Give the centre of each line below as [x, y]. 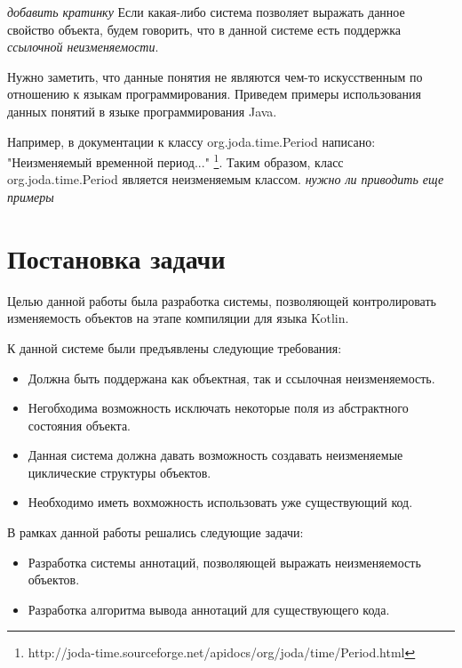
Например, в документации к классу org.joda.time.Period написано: [191, 141]
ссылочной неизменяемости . [83, 47]
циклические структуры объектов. [119, 472]
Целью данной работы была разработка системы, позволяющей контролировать [222, 300]
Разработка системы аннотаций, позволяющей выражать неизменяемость [224, 562]
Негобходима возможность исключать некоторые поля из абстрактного [218, 408]
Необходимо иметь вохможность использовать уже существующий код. [220, 502]
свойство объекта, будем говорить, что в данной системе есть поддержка [204, 29]
